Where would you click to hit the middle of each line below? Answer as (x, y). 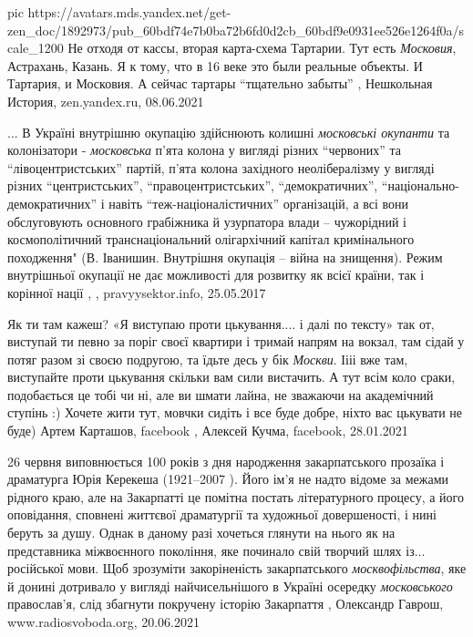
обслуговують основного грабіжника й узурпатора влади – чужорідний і (207, 221)
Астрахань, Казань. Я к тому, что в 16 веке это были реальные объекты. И (215, 65)
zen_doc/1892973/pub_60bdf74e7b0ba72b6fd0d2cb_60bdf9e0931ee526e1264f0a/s (236, 30)
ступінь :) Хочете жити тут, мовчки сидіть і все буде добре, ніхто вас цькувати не (235, 412)
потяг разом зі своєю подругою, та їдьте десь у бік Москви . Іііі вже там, (208, 359)
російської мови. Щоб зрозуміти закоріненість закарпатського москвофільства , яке (237, 568)
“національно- (420, 185)
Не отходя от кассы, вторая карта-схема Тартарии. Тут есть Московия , (262, 48)
